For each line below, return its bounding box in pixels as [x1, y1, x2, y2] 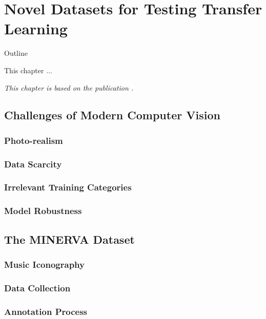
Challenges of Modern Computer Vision [4, 107, 220, 123]
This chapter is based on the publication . [4, 82, 134, 93]
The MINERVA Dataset [4, 231, 135, 247]
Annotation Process [4, 305, 88, 317]
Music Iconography [4, 258, 85, 270]
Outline [4, 48, 28, 58]
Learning [4, 18, 68, 39]
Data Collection [4, 281, 71, 294]
